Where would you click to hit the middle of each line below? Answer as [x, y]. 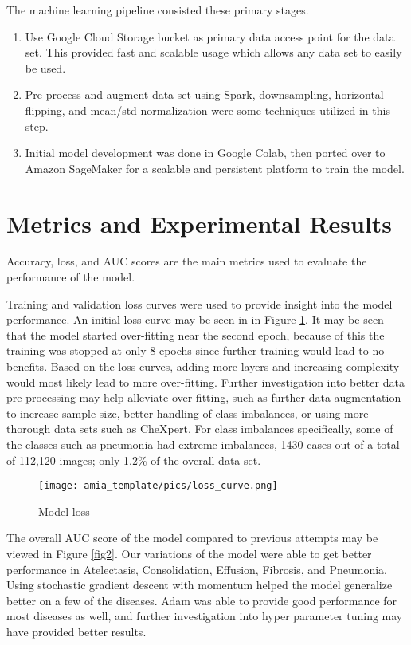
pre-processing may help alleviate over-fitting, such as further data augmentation [204, 397]
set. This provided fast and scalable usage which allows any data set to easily [213, 52]
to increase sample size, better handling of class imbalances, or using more [188, 413]
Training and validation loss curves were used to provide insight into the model [200, 303]
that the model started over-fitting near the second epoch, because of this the [196, 334]
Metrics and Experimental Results [199, 223]
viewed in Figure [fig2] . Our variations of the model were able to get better [189, 554]
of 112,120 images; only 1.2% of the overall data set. [134, 460]
